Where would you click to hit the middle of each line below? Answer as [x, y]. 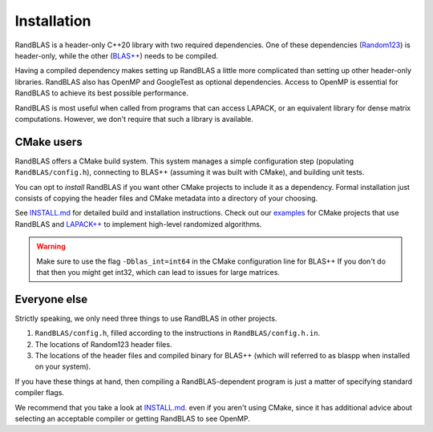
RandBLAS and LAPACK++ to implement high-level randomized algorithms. [138, 224]
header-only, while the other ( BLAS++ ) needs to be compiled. [116, 55]
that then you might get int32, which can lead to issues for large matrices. [158, 272]
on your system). [63, 367]
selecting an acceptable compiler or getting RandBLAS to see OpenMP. [132, 418]
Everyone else [51, 299]
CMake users [49, 141]
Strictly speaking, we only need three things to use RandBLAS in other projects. [146, 318]
